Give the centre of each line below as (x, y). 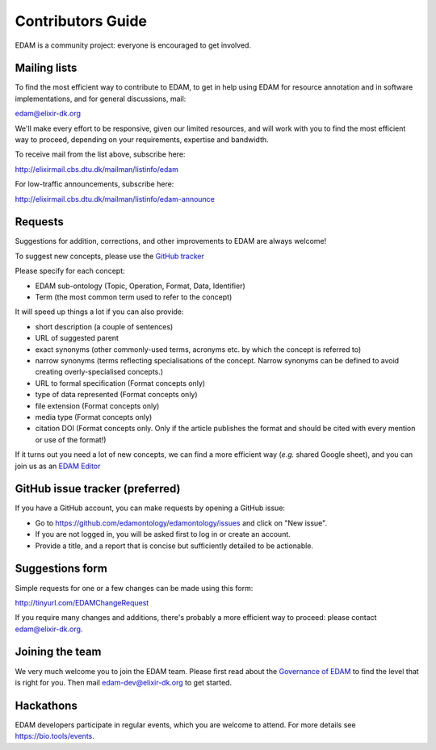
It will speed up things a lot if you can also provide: (99, 312)
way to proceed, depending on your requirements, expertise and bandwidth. (142, 140)
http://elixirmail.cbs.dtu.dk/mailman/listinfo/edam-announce (115, 199)
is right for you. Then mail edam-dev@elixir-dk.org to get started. (124, 682)
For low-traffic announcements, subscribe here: (94, 184)
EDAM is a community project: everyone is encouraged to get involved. (133, 45)
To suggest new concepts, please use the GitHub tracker (110, 256)
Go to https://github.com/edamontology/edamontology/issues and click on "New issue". (181, 523)
